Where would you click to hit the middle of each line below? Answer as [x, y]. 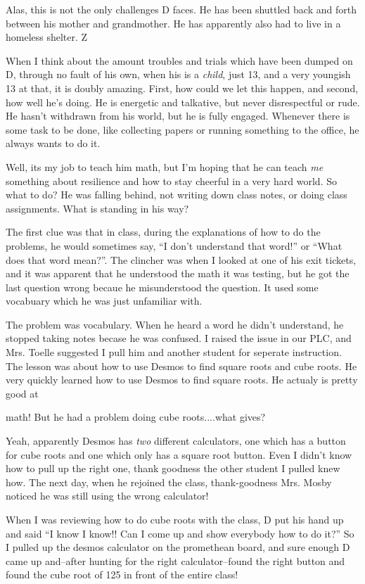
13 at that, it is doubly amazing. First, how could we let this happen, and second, [182, 88]
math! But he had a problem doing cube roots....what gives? [136, 417]
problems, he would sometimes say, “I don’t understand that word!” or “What [174, 245]
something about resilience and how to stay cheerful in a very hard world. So [171, 180]
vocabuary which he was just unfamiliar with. [104, 301]
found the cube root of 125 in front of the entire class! [122, 575]
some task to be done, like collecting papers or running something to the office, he [182, 129]
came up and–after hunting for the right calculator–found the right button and [175, 560]
